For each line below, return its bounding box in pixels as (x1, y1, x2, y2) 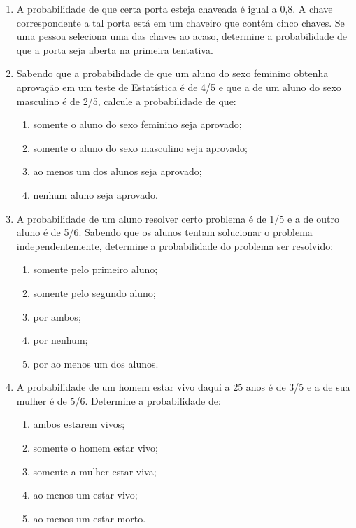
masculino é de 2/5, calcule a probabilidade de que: (16, 93, 236, 108)
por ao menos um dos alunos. (33, 356, 159, 370)
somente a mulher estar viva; (33, 464, 157, 478)
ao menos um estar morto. (33, 510, 146, 525)
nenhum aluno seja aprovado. (33, 187, 158, 202)
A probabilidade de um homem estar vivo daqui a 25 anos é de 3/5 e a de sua (16, 380, 350, 394)
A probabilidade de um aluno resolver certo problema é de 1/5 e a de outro (16, 211, 339, 225)
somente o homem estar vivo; (33, 440, 158, 455)
